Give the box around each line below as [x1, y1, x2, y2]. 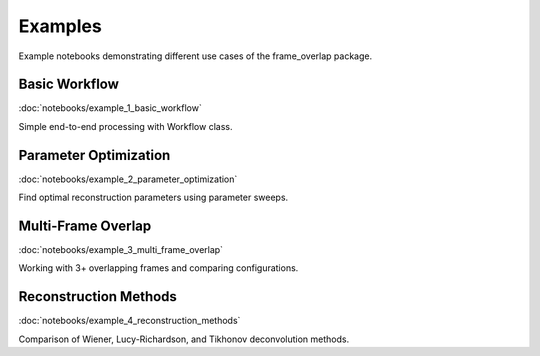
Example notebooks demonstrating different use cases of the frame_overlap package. [18, 50, 373, 62]
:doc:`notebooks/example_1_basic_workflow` [18, 102, 202, 114]
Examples [18, 15, 102, 37]
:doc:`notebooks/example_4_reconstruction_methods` [18, 315, 241, 327]
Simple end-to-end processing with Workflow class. [18, 120, 233, 132]
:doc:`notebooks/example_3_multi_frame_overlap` [18, 244, 224, 256]
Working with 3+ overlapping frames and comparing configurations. [18, 262, 299, 274]
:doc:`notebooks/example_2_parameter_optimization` [18, 173, 238, 185]
